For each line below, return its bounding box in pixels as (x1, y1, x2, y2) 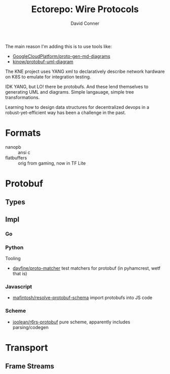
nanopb (5, 144, 21, 150)
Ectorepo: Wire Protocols (31, 4, 139, 15)
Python (5, 244, 24, 251)
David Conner (70, 20, 100, 26)
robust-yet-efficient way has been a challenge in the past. (5, 109, 126, 115)
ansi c (18, 149, 30, 155)
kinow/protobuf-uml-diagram (12, 58, 73, 64)
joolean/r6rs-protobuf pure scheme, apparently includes (12, 319, 131, 325)
